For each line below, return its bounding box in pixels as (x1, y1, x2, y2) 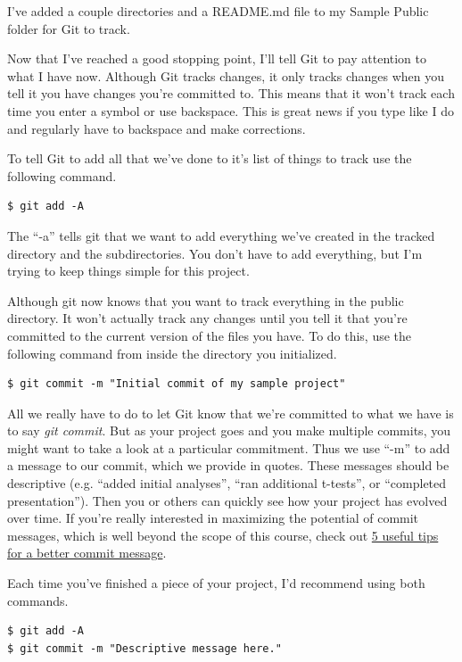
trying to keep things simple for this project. (7, 261, 250, 280)
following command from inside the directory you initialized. (7, 343, 337, 362)
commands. (7, 591, 69, 609)
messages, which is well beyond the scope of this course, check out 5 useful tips (7, 525, 439, 544)
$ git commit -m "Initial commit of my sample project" (7, 377, 346, 391)
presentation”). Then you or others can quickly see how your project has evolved (7, 491, 448, 509)
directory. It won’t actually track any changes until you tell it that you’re (7, 309, 408, 327)
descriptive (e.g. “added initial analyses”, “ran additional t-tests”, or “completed (7, 474, 447, 492)
